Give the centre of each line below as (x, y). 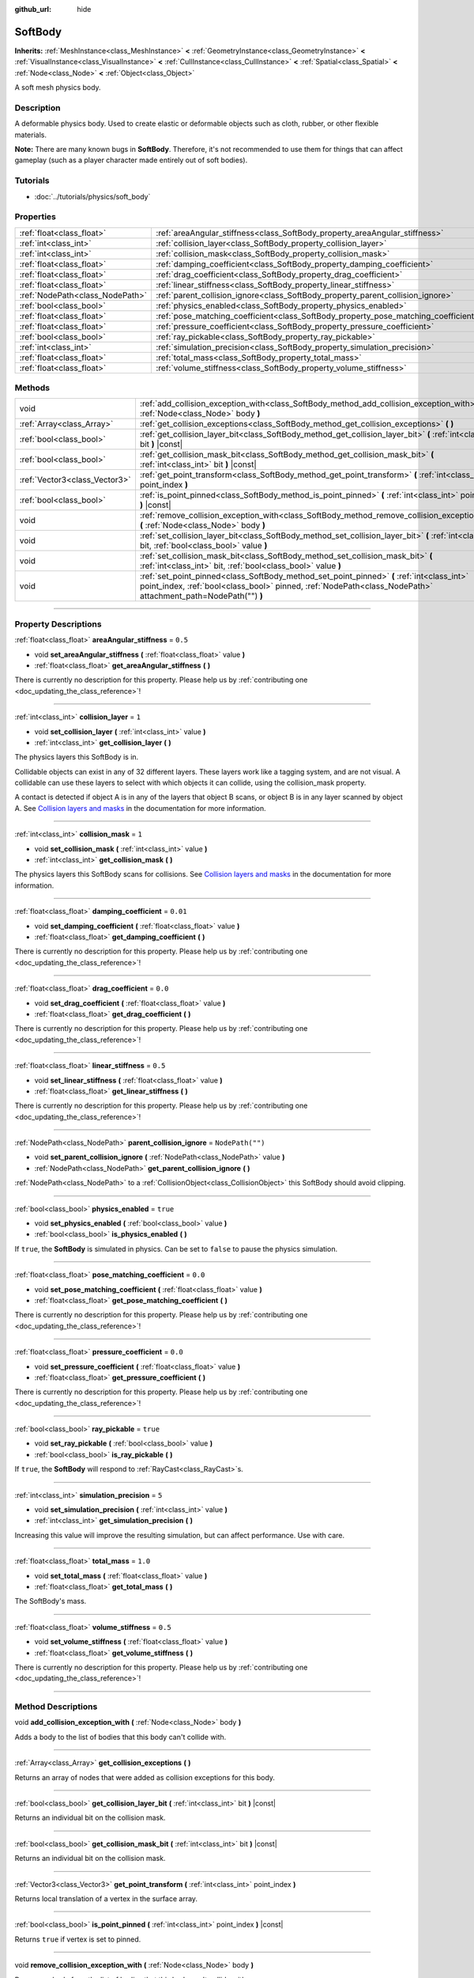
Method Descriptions (56, 1707)
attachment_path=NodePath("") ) (201, 596)
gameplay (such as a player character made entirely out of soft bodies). (131, 160)
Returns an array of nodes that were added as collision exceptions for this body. (145, 1777)
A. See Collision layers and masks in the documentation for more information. (140, 808)
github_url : (33, 9)
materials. (31, 135)
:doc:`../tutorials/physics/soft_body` (92, 196)
